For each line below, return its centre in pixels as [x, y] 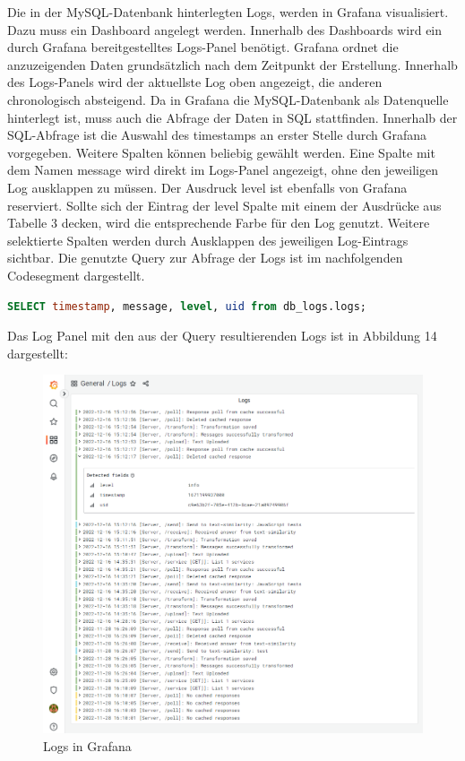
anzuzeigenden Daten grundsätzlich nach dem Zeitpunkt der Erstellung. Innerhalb [232, 64]
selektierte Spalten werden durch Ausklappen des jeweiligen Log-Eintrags [208, 240]
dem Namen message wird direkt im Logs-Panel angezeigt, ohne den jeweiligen [223, 170]
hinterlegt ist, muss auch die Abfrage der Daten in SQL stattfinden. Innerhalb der [232, 117]
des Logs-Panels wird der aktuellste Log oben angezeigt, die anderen [195, 82]
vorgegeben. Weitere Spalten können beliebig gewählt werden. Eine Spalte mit [221, 152]
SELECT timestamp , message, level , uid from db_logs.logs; [187, 306]
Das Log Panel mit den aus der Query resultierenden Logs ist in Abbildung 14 [222, 336]
